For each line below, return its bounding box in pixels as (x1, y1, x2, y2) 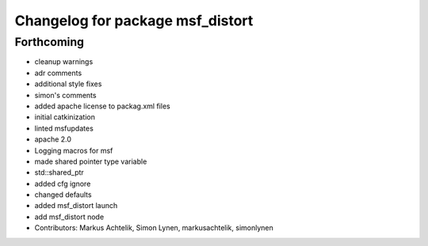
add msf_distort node (34, 212, 105, 221)
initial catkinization (34, 112, 95, 122)
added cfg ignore (34, 179, 91, 188)
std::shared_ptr (34, 168, 85, 177)
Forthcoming (14, 35, 85, 49)
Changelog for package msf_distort (14, 12, 254, 29)
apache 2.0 (34, 134, 71, 144)
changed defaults (34, 190, 92, 199)
